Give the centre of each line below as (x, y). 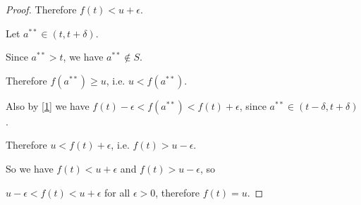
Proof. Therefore (41, 9)
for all (117, 192)
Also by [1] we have (48, 105)
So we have (30, 168)
